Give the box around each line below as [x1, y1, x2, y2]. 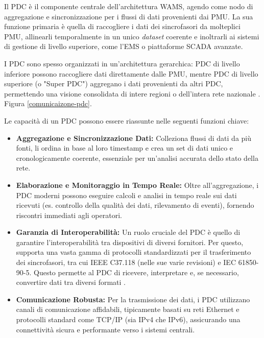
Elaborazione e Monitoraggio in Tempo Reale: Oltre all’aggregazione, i [16, 179, 259, 190]
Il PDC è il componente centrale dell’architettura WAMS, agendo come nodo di [4, 1, 253, 11]
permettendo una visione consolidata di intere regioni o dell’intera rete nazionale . [4, 88, 260, 99]
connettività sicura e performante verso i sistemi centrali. [16, 324, 195, 334]
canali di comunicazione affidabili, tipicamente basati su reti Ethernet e [16, 304, 239, 315]
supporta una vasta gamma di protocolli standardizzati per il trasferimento [16, 247, 251, 257]
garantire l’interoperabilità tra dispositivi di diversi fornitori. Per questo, [16, 236, 244, 247]
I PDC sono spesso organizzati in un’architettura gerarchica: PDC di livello [4, 58, 240, 68]
